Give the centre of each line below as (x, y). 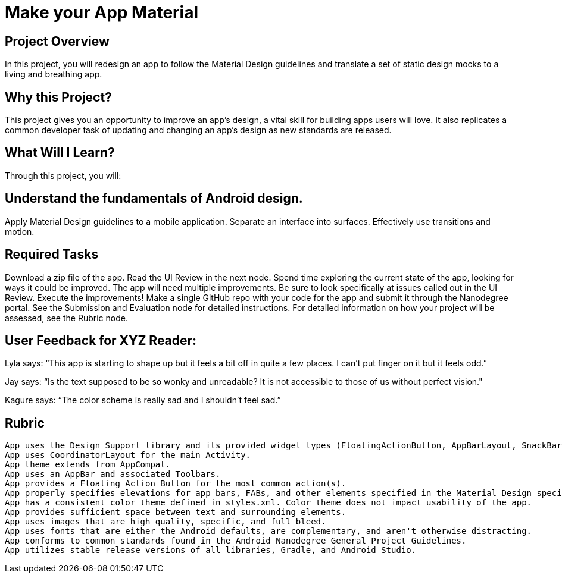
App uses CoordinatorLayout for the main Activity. (128, 455)
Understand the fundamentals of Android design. (154, 199)
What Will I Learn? (60, 153)
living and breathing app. (54, 74)
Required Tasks (52, 255)
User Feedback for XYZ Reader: (101, 340)
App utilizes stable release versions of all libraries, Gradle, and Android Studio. (211, 550)
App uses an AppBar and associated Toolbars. (113, 474)
